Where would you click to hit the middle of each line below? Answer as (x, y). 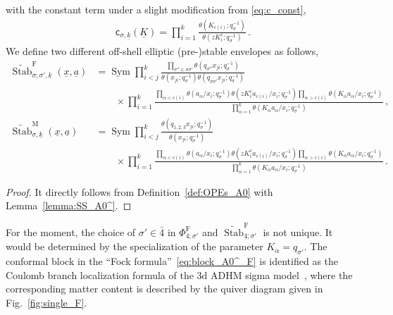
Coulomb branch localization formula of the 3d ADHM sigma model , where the (179, 274)
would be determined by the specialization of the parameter (135, 246)
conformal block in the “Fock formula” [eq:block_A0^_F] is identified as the (172, 261)
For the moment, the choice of (71, 231)
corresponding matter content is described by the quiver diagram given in (164, 289)
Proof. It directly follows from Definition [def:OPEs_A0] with (139, 191)
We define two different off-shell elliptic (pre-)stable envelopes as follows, (162, 51)
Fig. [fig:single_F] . (46, 302)
